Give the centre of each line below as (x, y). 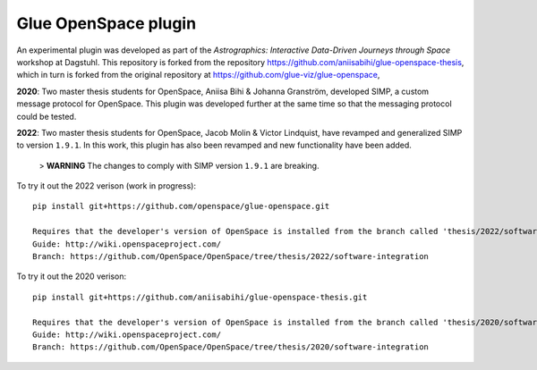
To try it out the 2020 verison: (72, 276)
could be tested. (47, 116)
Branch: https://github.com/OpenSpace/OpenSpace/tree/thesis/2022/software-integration (231, 256)
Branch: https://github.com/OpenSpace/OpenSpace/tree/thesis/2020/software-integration (231, 347)
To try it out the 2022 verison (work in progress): (107, 186)
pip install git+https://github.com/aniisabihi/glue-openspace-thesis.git (200, 297)
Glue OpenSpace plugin (107, 23)
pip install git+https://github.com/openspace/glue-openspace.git (181, 206)
